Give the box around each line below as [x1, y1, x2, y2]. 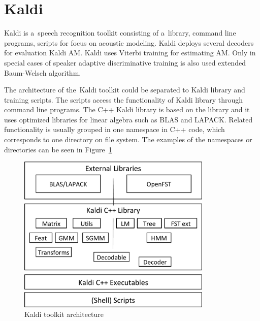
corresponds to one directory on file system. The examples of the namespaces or [4, 134, 252, 145]
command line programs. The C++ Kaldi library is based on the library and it [4, 104, 250, 115]
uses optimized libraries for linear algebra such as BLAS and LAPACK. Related [4, 114, 253, 124]
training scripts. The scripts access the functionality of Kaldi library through [4, 94, 243, 105]
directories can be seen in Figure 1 [4, 144, 112, 154]
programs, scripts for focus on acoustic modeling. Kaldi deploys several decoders [4, 37, 254, 48]
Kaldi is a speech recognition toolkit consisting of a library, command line [4, 27, 236, 38]
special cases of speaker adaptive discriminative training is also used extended [4, 57, 246, 68]
